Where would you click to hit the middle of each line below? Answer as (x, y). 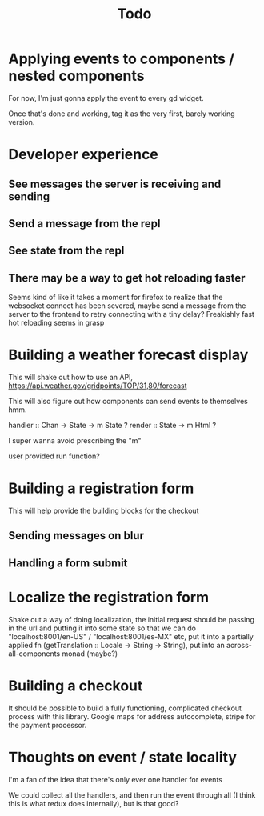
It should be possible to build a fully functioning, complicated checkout (125, 708)
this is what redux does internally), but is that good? (94, 803)
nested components (77, 76)
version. (22, 122)
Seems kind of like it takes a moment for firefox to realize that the (116, 298)
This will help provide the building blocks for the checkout (104, 510)
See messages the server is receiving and (115, 184)
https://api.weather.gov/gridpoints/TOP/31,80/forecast (98, 386)
